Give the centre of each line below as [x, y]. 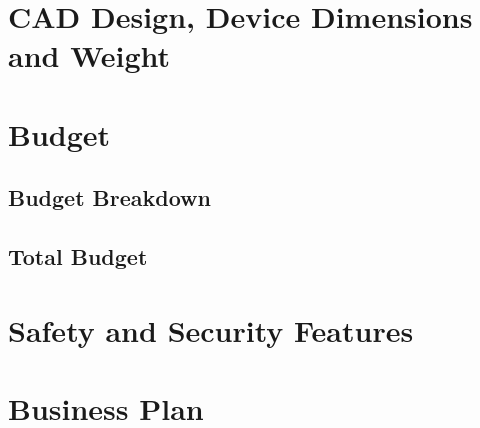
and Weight [89, 55]
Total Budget [78, 256]
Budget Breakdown [109, 197]
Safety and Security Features [211, 329]
